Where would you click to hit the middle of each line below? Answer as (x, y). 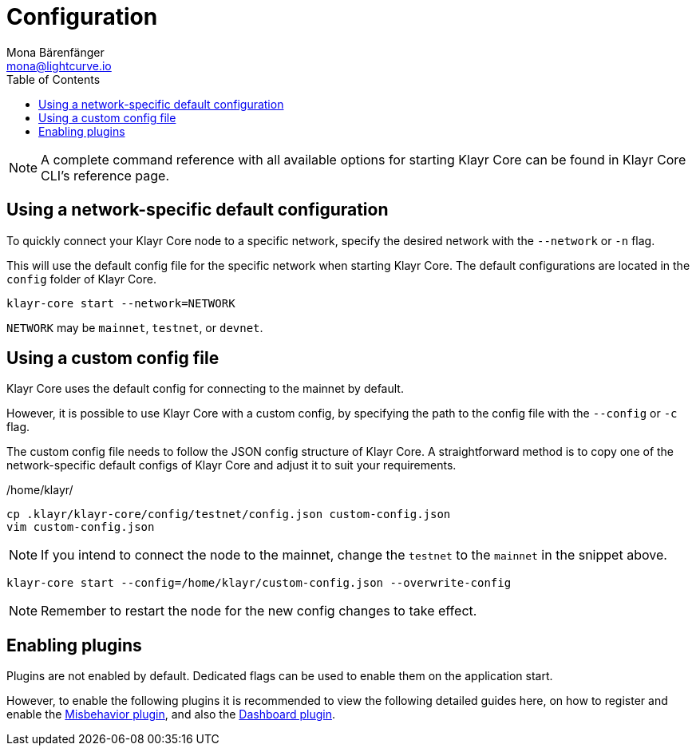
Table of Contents (53, 79)
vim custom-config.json (81, 527)
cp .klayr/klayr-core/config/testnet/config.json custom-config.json (229, 515)
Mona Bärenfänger (55, 52)
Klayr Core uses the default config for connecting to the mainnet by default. (205, 389)
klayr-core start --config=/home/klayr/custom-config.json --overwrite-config (259, 583)
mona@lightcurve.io (59, 65)
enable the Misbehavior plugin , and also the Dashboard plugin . (171, 714)
